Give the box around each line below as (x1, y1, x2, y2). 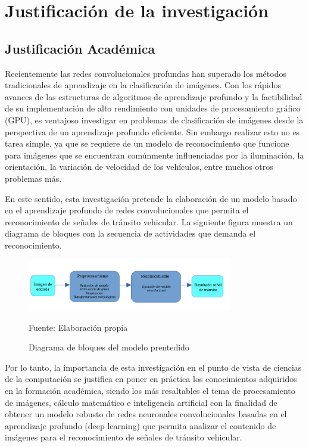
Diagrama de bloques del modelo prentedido (29, 341, 189, 353)
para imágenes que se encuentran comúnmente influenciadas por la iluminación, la (5, 148, 304, 161)
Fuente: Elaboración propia (29, 321, 128, 333)
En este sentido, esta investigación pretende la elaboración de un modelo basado (5, 192, 297, 204)
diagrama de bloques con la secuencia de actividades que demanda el (5, 227, 256, 240)
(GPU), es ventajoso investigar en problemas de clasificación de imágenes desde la (5, 113, 304, 126)
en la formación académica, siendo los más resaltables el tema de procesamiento (5, 384, 295, 396)
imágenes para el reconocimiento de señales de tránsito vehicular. (5, 431, 242, 443)
